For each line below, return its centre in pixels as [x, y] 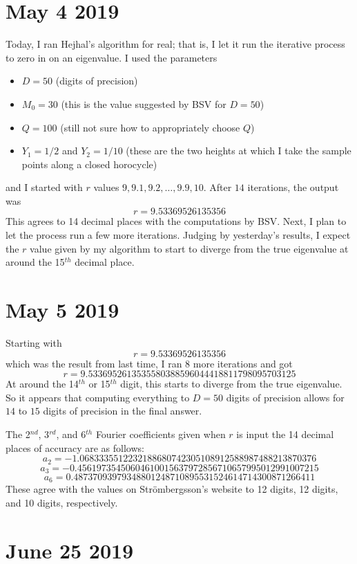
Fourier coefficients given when [161, 434]
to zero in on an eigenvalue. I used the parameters [112, 57]
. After [218, 187]
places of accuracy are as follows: [75, 447]
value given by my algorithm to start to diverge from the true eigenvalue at [189, 248]
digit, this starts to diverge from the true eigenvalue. [231, 384]
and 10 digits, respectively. [62, 503]
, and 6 [71, 434]
